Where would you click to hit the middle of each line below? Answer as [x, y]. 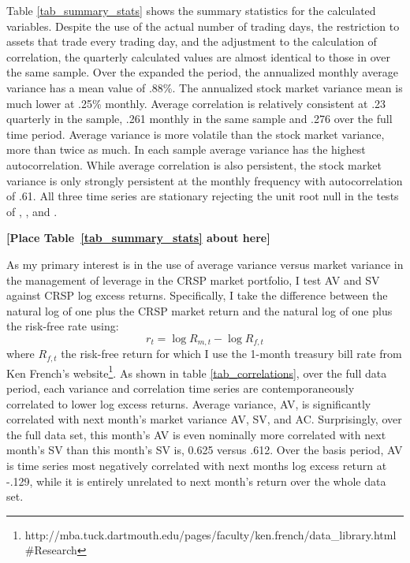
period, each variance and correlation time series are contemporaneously [181, 388]
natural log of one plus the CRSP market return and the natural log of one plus [199, 310]
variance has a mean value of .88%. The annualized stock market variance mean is [205, 87]
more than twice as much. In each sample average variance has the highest [186, 149]
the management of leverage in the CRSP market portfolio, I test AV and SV [193, 280]
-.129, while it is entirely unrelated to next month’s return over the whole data [196, 481]
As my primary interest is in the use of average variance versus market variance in [205, 264]
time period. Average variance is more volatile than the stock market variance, [196, 134]
